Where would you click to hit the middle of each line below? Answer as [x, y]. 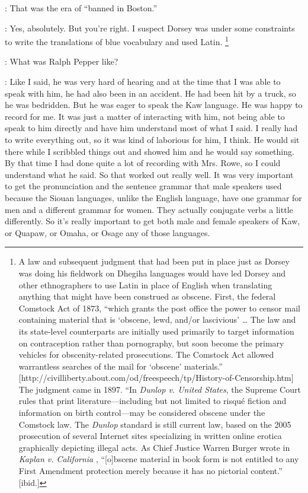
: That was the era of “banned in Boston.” [81, 8]
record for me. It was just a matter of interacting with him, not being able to [145, 116]
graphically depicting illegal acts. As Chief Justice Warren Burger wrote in [154, 447]
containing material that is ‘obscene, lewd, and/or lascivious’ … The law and [157, 319]
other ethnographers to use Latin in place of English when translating [145, 284]
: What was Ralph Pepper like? [62, 61]
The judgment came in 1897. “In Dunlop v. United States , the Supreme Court [160, 389]
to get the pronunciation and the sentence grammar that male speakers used [143, 186]
